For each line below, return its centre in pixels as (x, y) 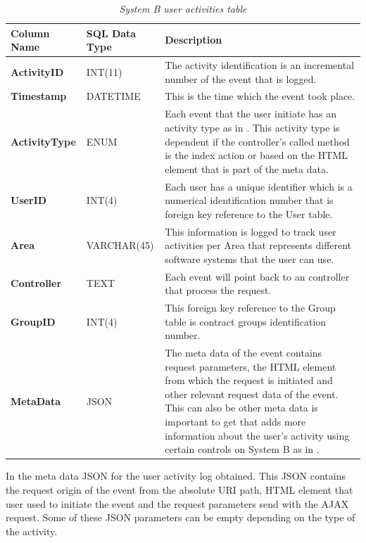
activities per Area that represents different (258, 245)
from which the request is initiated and (249, 380)
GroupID (33, 321)
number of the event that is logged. (241, 78)
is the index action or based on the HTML (256, 155)
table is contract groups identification (246, 321)
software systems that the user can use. (250, 258)
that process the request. (218, 290)
